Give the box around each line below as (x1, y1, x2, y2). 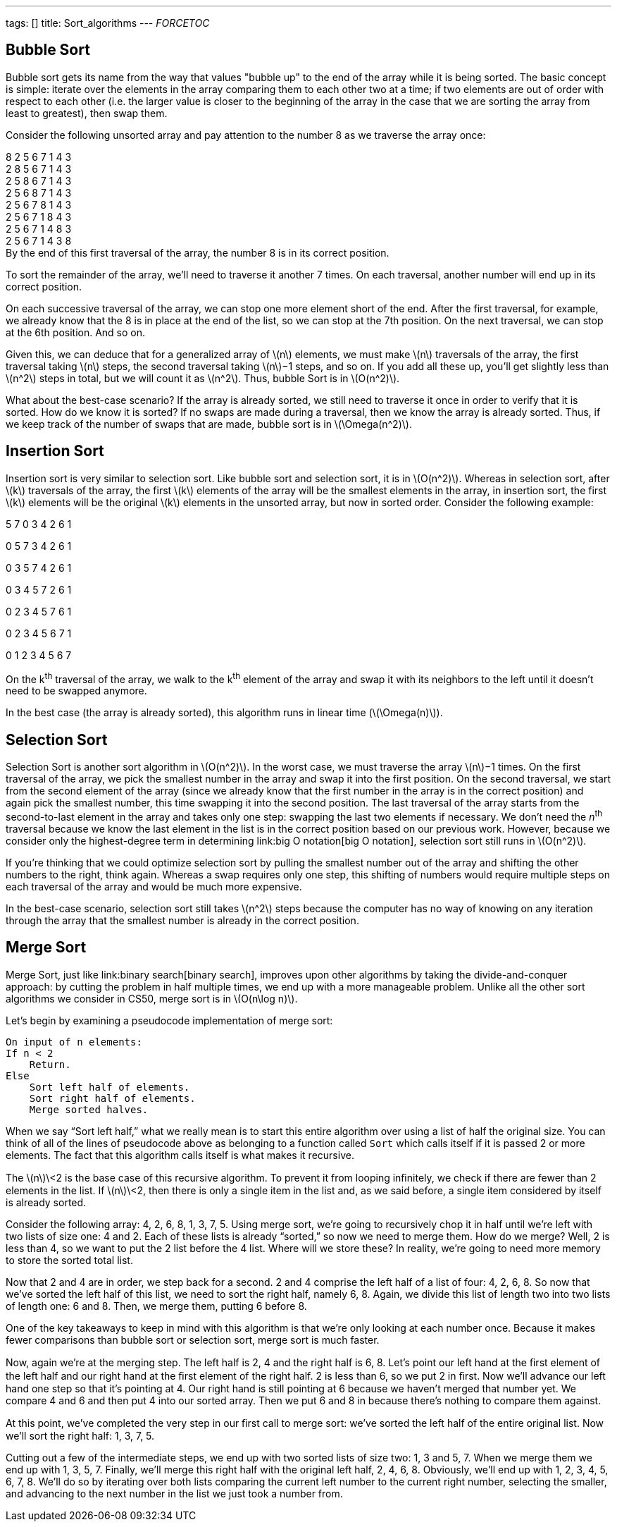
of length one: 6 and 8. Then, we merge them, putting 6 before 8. (6, 1299, 307, 1312)
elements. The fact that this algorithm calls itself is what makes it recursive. (6, 1148, 354, 1161)
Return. (29, 1058, 71, 1070)
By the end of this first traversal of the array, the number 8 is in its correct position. (6, 246, 389, 259)
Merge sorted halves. (29, 1103, 149, 1115)
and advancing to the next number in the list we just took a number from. (6, 1487, 343, 1500)
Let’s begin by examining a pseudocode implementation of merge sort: (6, 1014, 333, 1026)
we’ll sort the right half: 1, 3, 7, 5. (6, 1429, 155, 1442)
